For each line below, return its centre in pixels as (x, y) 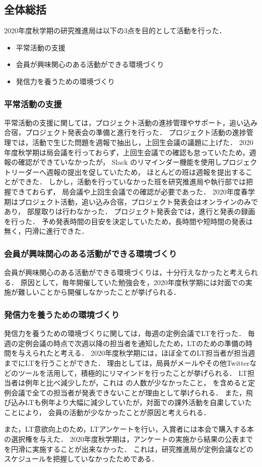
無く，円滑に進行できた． (46, 231)
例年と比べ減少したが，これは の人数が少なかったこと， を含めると (136, 383)
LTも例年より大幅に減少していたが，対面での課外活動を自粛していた (138, 402)
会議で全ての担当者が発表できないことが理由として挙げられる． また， (128, 392)
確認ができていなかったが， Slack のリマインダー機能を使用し (120, 162)
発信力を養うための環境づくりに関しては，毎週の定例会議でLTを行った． (125, 333)
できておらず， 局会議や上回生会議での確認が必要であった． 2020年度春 (129, 191)
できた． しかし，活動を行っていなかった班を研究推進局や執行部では (132, 182)
